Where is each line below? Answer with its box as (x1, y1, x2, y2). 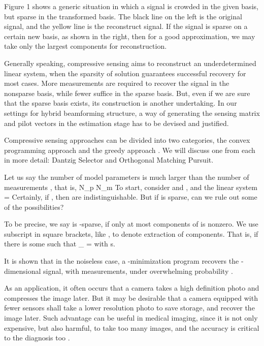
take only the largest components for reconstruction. (4, 41, 167, 51)
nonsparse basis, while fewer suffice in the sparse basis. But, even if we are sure (4, 87, 250, 98)
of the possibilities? (4, 201, 64, 212)
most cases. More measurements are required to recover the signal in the (4, 78, 229, 88)
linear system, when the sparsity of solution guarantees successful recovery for (4, 68, 246, 78)
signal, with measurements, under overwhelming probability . (43, 265, 233, 276)
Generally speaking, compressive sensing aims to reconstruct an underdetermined (4, 57, 256, 68)
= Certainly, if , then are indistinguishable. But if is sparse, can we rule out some (4, 192, 257, 202)
